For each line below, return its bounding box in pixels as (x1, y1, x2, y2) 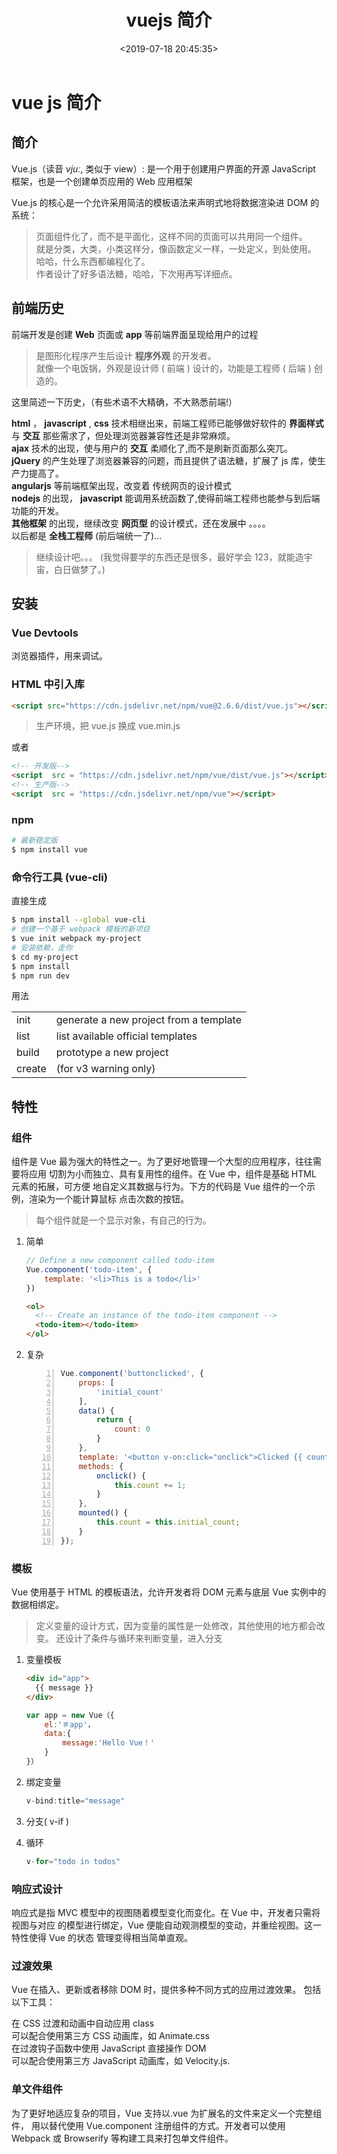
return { (96, 1415, 133, 1425)
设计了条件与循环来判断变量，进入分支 (64, 1632, 223, 1644)
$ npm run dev (11, 971, 71, 981)
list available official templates (55, 1029, 198, 1043)
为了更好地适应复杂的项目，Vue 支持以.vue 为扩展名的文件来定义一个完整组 (11, 2107, 323, 2119)
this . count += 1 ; (114, 1480, 187, 1490)
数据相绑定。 (11, 1599, 64, 1610)
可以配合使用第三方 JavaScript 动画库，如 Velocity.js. (11, 2055, 231, 2067)
